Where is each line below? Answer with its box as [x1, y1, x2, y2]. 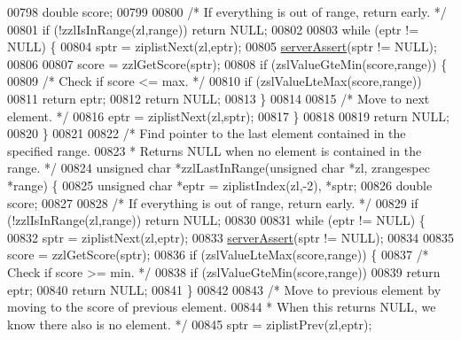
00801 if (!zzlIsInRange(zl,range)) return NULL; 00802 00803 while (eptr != [7, 19, 419, 38]
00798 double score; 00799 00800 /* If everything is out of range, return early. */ [7, 3, 447, 20]
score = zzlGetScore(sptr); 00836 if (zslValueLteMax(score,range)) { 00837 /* [7, 245, 429, 264]
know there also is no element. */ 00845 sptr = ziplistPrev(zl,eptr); [7, 314, 372, 333]
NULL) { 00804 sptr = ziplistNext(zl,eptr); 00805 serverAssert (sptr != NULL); [7, 37, 437, 56]
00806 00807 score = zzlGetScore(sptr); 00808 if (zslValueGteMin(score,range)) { [7, 54, 448, 73]
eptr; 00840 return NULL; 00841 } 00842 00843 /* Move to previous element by [7, 280, 441, 298]
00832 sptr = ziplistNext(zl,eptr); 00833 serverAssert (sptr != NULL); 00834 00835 [7, 228, 454, 246]
